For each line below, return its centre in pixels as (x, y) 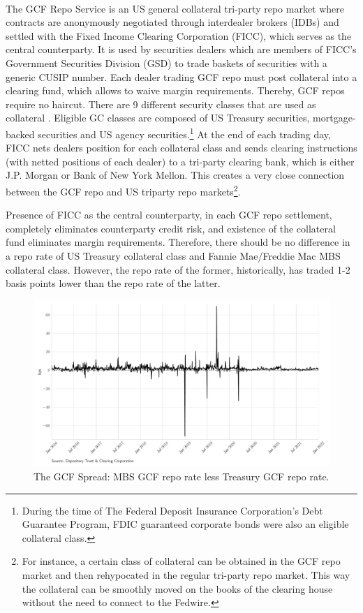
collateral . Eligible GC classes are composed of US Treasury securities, (158, 118)
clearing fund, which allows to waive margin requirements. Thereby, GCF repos (175, 90)
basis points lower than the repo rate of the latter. (113, 283)
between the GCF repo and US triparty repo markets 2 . (123, 190)
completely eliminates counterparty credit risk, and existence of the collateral (171, 228)
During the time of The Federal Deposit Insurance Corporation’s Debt (172, 510)
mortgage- (334, 118)
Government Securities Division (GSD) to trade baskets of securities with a (166, 63)
